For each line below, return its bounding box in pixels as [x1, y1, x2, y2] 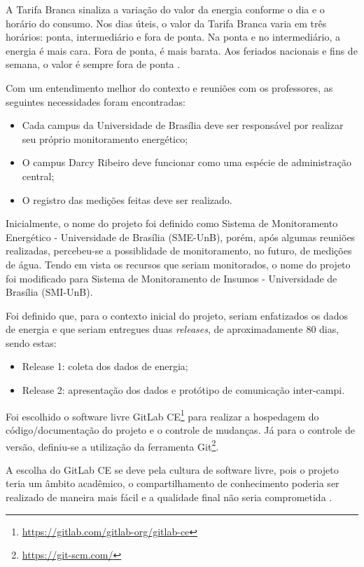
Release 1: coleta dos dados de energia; [22, 359, 188, 374]
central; [22, 168, 55, 183]
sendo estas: [6, 335, 57, 350]
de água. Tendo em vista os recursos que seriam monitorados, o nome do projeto [6, 257, 351, 271]
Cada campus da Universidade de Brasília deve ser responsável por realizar [22, 118, 344, 132]
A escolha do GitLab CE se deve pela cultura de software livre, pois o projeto [6, 462, 339, 477]
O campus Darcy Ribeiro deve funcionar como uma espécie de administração [22, 155, 351, 170]
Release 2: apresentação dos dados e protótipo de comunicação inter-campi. [22, 383, 345, 397]
